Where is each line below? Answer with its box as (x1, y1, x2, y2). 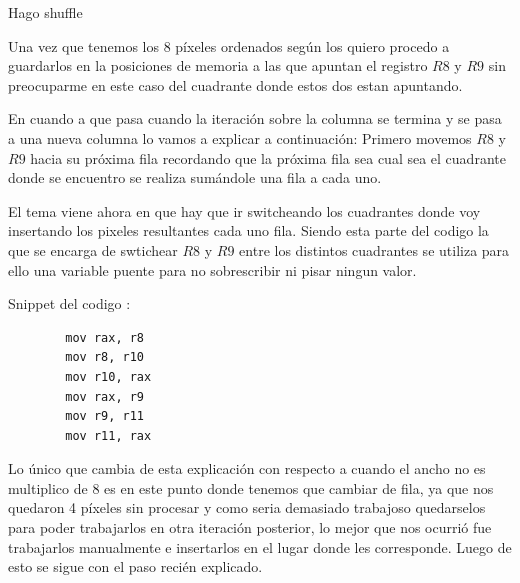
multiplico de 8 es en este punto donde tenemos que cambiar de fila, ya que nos (8, 477, 494, 498)
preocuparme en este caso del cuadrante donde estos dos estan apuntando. (8, 74, 463, 95)
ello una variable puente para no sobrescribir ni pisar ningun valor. (8, 259, 417, 280)
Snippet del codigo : (8, 293, 131, 314)
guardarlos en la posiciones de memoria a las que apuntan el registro (8, 55, 428, 76)
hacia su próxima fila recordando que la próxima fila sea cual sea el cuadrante (30, 147, 506, 168)
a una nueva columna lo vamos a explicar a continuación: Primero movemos (8, 127, 472, 148)
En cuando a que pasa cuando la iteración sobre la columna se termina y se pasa (8, 108, 502, 129)
